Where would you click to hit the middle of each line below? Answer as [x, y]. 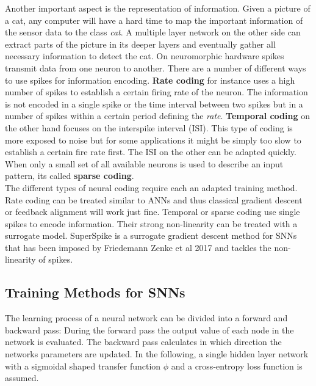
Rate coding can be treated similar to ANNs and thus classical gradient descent [154, 199]
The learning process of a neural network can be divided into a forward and [146, 318]
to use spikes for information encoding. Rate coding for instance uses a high [150, 80]
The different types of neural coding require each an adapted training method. [151, 187]
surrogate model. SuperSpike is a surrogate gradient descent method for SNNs [151, 235]
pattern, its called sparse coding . [70, 176]
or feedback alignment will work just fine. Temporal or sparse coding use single [153, 212]
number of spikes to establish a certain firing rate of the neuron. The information [156, 92]
